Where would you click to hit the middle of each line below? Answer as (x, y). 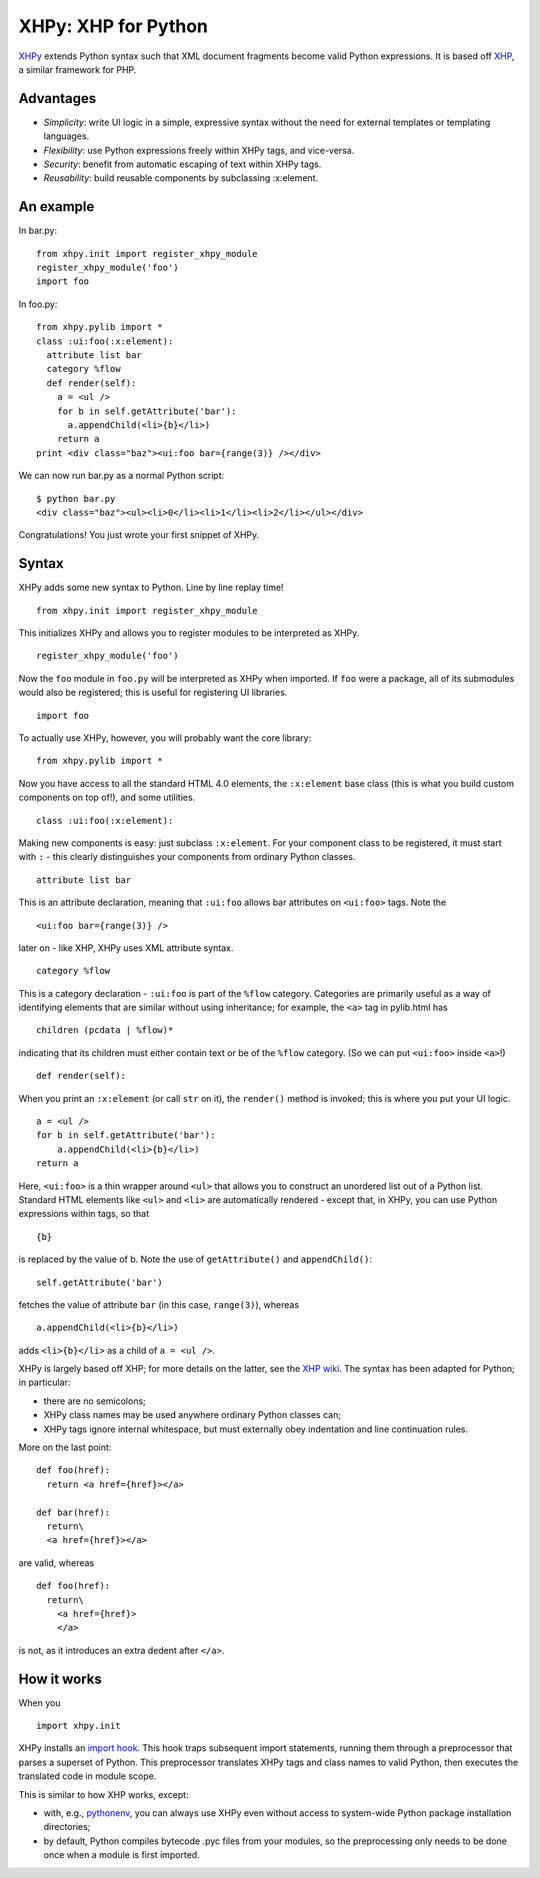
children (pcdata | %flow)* (105, 1030)
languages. (66, 136)
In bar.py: (38, 231)
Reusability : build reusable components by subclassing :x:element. (181, 178)
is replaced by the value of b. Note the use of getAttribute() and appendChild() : (195, 1259)
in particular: (44, 1382)
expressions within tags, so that (84, 1214)
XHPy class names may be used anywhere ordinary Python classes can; (192, 1415)
